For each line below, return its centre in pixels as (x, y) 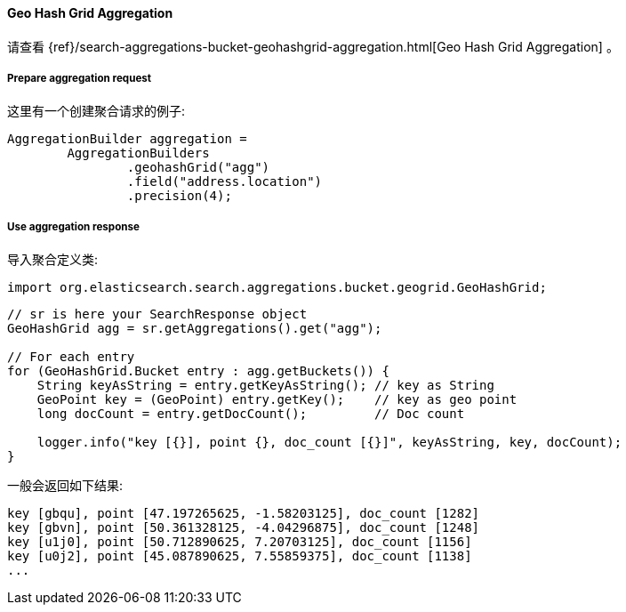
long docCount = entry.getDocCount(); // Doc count (251, 414)
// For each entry (71, 357)
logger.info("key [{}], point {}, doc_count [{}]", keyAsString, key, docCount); (329, 443)
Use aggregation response (73, 226)
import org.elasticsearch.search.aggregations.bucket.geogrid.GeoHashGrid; (277, 288)
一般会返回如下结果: (65, 486)
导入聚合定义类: (53, 260)
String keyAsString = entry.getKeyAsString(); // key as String (265, 386)
